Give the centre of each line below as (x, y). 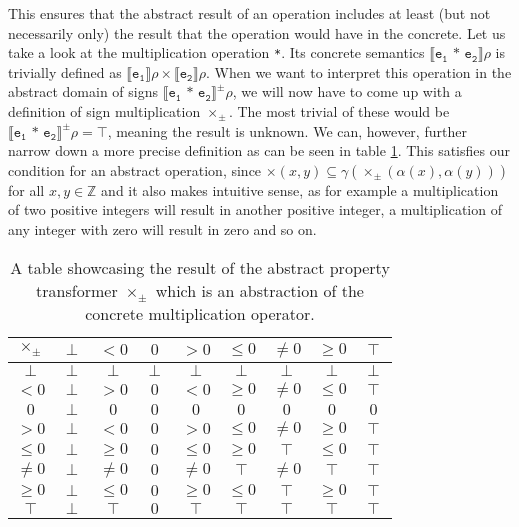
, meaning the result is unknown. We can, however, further (287, 130)
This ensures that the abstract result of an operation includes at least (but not (249, 13)
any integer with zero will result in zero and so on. (162, 229)
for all (26, 189)
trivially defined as (65, 71)
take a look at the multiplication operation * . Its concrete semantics (216, 52)
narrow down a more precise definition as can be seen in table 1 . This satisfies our (259, 150)
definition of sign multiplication (104, 111)
